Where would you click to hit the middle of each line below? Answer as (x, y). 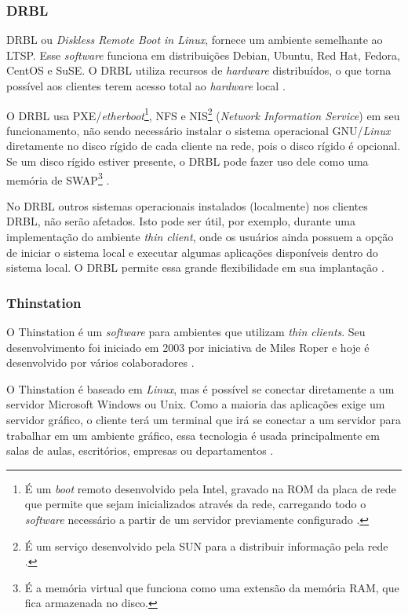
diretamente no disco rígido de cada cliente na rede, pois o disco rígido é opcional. (204, 146)
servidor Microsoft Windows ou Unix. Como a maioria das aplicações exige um (196, 404)
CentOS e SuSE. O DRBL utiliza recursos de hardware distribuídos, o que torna (199, 70)
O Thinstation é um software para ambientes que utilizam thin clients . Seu (186, 332)
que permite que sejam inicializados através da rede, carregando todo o (195, 504)
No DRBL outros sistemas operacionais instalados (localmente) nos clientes (187, 205)
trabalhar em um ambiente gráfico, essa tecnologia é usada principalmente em (193, 435)
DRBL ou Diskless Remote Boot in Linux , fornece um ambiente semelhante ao (195, 40)
